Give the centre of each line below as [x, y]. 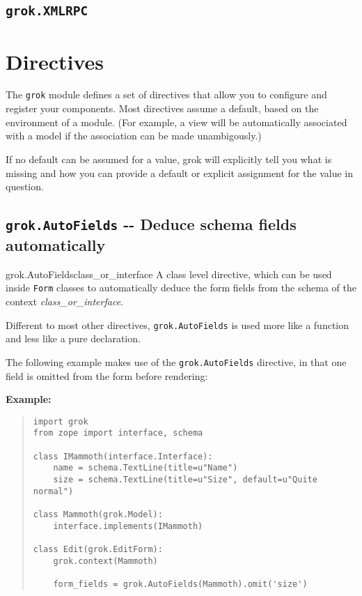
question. [25, 186]
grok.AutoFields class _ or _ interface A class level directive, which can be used [169, 274]
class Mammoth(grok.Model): [98, 515]
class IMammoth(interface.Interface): [123, 456]
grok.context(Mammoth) [105, 561]
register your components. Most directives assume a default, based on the [162, 108]
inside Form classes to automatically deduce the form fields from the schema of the [181, 288]
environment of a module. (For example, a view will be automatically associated [176, 122]
